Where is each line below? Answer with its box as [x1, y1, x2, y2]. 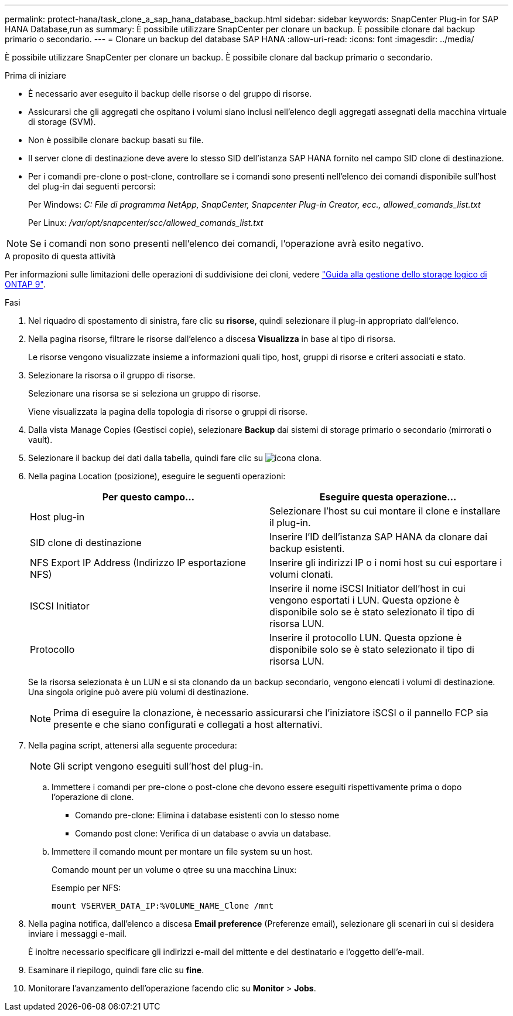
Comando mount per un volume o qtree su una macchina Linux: [52, 865, 297, 875]
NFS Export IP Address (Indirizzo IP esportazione [30, 557, 246, 568]
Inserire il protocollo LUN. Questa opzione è [269, 632, 462, 644]
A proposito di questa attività [5, 251, 116, 261]
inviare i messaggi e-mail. [28, 929, 127, 939]
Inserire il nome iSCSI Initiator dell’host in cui [269, 582, 466, 594]
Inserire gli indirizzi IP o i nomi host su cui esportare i [269, 557, 502, 568]
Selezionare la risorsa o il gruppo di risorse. [28, 370, 196, 380]
